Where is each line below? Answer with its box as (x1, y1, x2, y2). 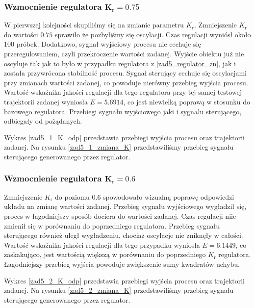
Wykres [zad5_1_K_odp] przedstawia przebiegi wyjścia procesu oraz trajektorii (4, 132, 245, 142)
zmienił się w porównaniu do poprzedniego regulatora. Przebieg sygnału (4, 220, 220, 231)
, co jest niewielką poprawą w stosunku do (123, 96, 250, 106)
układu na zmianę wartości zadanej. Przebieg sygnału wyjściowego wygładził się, (4, 201, 247, 211)
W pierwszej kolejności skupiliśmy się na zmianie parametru (4, 20, 184, 30)
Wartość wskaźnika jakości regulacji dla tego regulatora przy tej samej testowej (4, 87, 242, 97)
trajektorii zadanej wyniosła (4, 96, 88, 106)
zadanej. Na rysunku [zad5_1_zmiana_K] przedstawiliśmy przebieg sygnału (4, 142, 234, 152)
